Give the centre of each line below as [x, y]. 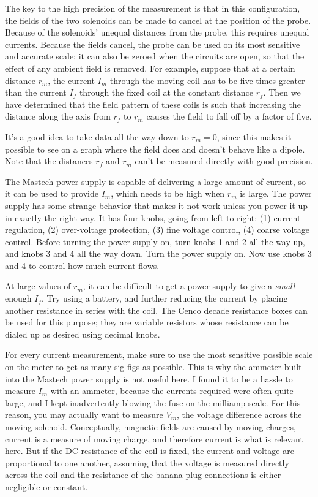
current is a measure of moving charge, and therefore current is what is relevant [154, 438]
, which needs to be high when [168, 193]
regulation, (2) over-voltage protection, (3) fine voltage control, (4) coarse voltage [157, 230]
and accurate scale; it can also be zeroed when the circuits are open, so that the [155, 56]
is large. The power [276, 193]
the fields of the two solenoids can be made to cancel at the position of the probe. [158, 20]
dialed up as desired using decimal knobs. [83, 334]
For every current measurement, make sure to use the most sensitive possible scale [159, 355]
